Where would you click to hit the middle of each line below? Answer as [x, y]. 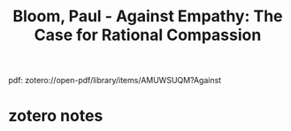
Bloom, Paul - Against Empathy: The [147, 16]
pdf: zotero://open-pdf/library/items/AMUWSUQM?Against [115, 81]
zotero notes [56, 116]
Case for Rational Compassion [148, 35]
